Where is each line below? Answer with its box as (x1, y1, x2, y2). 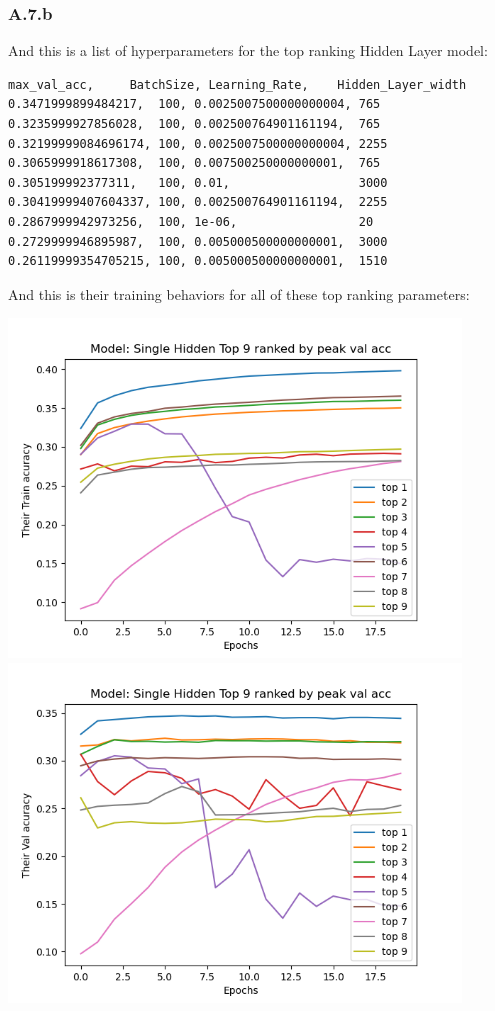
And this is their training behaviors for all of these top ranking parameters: (8, 283, 470, 304)
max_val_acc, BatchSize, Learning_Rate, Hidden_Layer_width (8, 77, 467, 92)
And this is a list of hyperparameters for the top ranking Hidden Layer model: (8, 40, 488, 61)
